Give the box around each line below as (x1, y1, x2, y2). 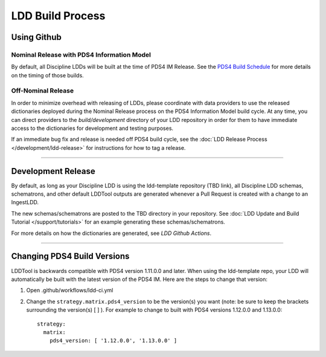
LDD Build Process (11, 9, 106, 22)
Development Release (11, 166, 96, 176)
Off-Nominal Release (11, 86, 74, 95)
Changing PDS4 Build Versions (11, 251, 130, 262)
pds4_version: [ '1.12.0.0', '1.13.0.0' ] (49, 337, 177, 344)
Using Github (11, 32, 62, 42)
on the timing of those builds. (11, 71, 84, 79)
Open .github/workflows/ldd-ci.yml (26, 287, 113, 294)
